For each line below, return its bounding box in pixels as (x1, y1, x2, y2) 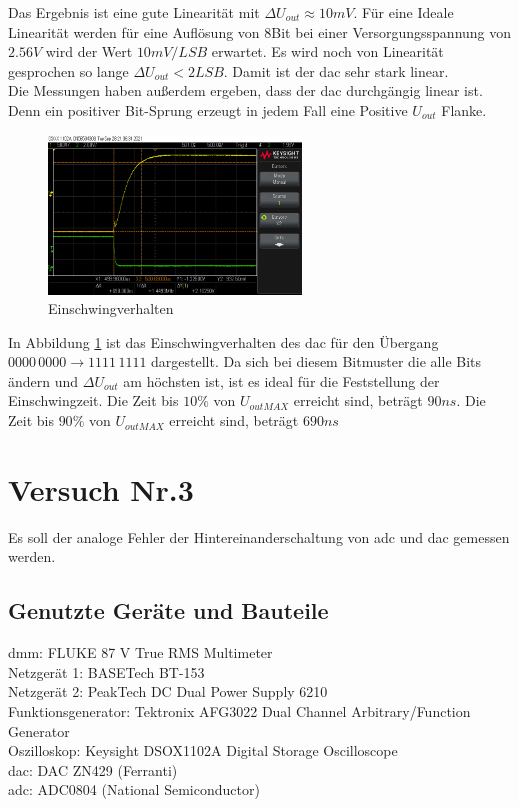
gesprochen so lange (8, 60, 129, 81)
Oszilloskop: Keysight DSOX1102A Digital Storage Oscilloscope (8, 740, 398, 761)
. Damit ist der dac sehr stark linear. (223, 60, 449, 81)
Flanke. (441, 99, 487, 120)
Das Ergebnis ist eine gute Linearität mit (8, 2, 260, 22)
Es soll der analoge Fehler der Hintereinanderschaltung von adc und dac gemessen (8, 526, 510, 547)
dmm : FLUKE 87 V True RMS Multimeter (8, 642, 273, 663)
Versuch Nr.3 (8, 468, 194, 509)
